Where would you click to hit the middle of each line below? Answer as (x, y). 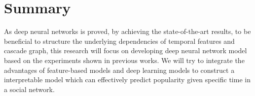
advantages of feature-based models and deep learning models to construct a (119, 70)
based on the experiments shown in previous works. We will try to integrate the (124, 60)
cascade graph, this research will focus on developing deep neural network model (126, 50)
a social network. (29, 89)
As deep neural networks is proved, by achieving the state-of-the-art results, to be (127, 31)
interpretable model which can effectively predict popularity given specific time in (127, 80)
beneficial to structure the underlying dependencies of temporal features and (119, 41)
